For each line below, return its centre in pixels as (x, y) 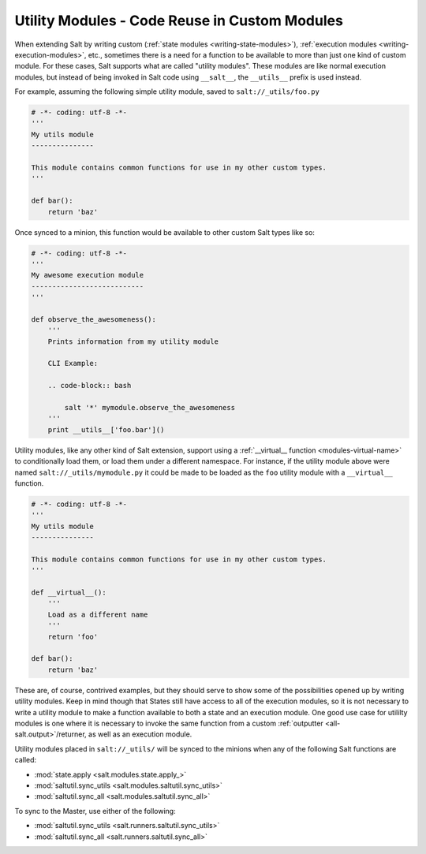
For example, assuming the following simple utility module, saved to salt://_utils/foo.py (167, 91)
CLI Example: (73, 364)
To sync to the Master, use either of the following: (95, 811)
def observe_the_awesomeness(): (94, 319)
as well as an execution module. (140, 734)
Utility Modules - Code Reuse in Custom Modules (179, 21)
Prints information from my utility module (133, 341)
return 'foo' (73, 636)
